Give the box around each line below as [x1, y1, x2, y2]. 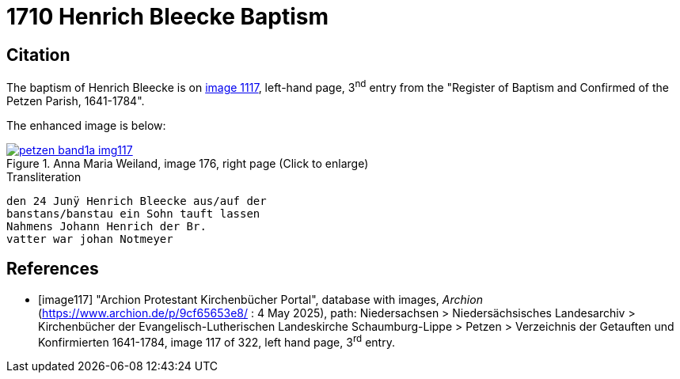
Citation [6, 44, 70, 65]
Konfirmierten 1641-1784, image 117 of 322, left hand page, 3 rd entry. [38, 332, 395, 349]
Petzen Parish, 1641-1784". [6, 93, 145, 108]
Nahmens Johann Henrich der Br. [6, 219, 207, 233]
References [6, 259, 99, 279]
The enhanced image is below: [6, 118, 166, 132]
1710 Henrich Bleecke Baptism [6, 3, 329, 30]
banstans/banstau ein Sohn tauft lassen [6, 207, 260, 220]
